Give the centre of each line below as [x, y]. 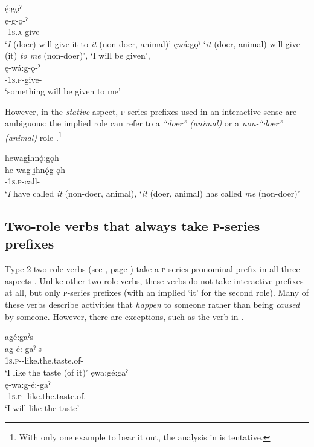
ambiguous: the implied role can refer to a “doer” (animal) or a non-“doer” [144, 123]
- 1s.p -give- [24, 79]
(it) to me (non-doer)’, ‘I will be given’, [78, 55]
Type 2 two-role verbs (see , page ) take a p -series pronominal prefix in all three [152, 269]
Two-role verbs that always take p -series [133, 225]
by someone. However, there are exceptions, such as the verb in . [124, 316]
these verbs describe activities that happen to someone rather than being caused [152, 304]
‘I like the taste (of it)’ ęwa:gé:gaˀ [66, 372]
